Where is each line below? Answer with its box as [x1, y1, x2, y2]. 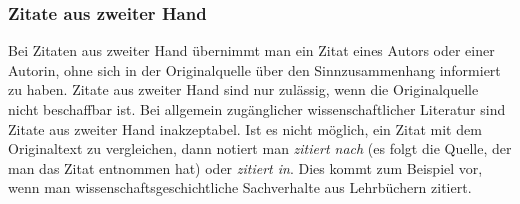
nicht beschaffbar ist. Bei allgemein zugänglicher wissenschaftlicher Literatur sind [8, 99, 506, 119]
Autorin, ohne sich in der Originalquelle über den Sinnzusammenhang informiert [8, 59, 501, 80]
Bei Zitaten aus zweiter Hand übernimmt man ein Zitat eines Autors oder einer [8, 40, 495, 61]
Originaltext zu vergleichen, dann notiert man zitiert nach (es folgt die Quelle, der [8, 138, 512, 159]
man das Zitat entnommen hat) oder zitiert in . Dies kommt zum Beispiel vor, [8, 157, 483, 178]
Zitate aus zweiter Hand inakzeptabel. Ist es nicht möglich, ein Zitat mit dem [8, 118, 482, 139]
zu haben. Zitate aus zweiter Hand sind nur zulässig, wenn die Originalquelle [8, 79, 479, 100]
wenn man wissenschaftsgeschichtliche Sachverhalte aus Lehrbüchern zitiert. [8, 177, 472, 198]
